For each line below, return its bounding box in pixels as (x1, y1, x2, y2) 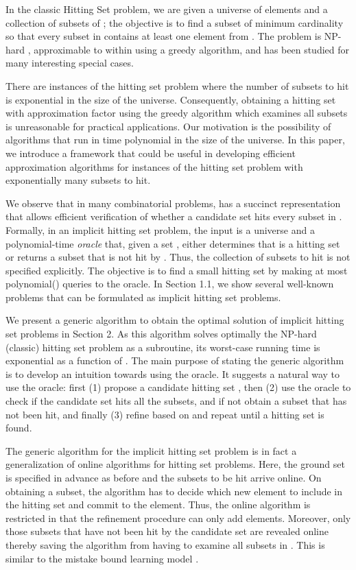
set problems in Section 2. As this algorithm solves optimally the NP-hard (5, 326, 317, 341)
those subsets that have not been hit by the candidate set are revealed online (5, 524, 329, 538)
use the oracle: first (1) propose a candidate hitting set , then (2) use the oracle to (5, 380, 351, 394)
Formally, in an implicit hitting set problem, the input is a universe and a (5, 222, 315, 237)
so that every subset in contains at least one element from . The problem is (5, 29, 322, 43)
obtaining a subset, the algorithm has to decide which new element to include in (5, 484, 343, 498)
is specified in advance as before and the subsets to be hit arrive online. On (5, 471, 322, 484)
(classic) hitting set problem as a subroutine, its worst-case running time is (5, 340, 320, 354)
